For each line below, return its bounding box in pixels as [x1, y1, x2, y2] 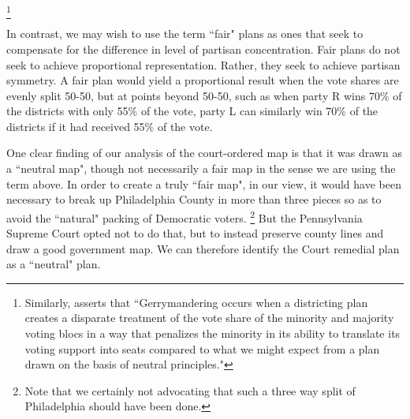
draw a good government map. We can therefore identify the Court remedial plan [6, 240, 400, 256]
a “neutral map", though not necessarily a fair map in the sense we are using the [6, 160, 396, 177]
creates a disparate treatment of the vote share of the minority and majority [24, 309, 394, 326]
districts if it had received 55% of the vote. [6, 118, 213, 134]
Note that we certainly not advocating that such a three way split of [24, 382, 356, 398]
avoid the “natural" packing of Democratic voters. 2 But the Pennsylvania [6, 207, 363, 226]
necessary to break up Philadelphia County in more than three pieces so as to [6, 191, 382, 208]
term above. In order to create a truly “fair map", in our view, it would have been [6, 175, 401, 192]
